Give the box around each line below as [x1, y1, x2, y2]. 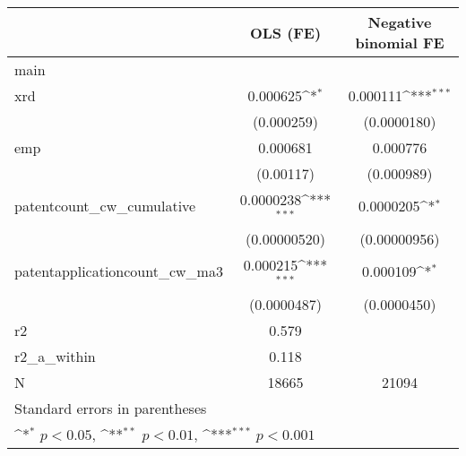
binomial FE [355, 32, 444, 53]
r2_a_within [14, 345, 96, 366]
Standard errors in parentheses [14, 397, 207, 418]
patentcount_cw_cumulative [14, 195, 196, 217]
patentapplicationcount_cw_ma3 [14, 261, 223, 282]
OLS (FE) [249, 22, 322, 43]
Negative [367, 12, 432, 32]
